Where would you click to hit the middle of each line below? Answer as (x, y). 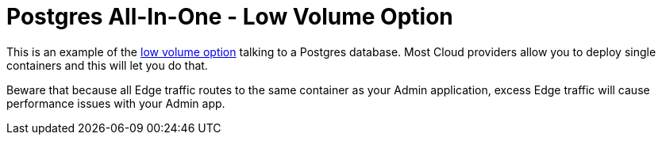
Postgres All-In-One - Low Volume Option (230, 17)
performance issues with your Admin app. (116, 103)
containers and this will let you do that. (107, 65)
